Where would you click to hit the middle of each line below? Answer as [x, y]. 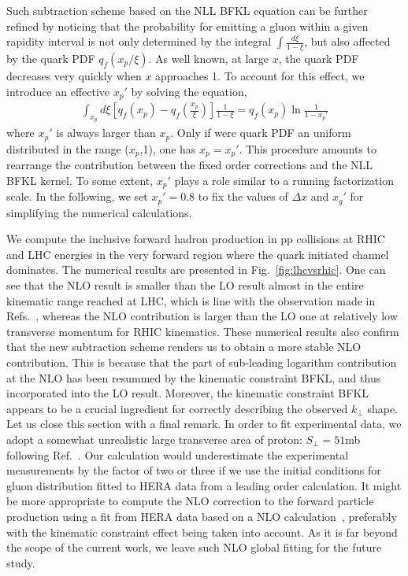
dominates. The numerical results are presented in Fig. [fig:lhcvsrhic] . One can [196, 270]
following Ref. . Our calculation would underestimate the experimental [178, 454]
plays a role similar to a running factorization [284, 180]
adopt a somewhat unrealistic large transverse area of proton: [154, 439]
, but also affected [347, 41]
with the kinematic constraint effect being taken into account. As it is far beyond [202, 532]
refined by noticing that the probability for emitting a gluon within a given [187, 26]
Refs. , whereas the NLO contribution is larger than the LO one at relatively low [202, 316]
